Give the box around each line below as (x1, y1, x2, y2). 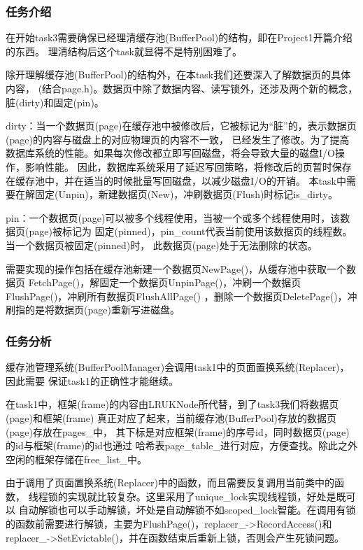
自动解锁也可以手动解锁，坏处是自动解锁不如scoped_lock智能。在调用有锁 (18, 502, 356, 517)
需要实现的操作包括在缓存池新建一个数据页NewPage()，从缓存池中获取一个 (6, 261, 347, 276)
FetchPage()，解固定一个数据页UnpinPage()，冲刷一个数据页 (28, 275, 301, 290)
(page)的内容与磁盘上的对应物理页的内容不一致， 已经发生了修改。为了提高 (6, 132, 350, 146)
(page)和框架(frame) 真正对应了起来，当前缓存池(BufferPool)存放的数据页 (6, 410, 336, 425)
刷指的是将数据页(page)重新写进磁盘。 (6, 302, 180, 317)
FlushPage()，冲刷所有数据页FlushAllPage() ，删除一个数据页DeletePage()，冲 (6, 288, 357, 303)
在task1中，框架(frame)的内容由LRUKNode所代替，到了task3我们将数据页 (6, 397, 339, 411)
